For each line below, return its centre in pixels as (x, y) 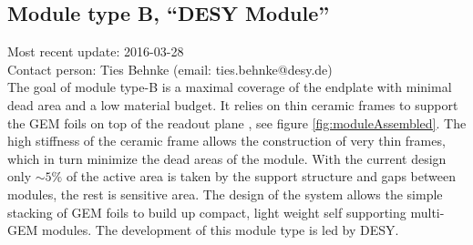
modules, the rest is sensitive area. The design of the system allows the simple (225, 194)
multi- (427, 212)
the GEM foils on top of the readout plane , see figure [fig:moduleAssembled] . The (237, 122)
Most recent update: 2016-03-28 (96, 51)
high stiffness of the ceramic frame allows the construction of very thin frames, (226, 141)
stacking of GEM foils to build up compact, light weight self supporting (207, 212)
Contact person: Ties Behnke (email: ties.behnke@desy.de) (170, 69)
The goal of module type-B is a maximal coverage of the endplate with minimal (230, 87)
